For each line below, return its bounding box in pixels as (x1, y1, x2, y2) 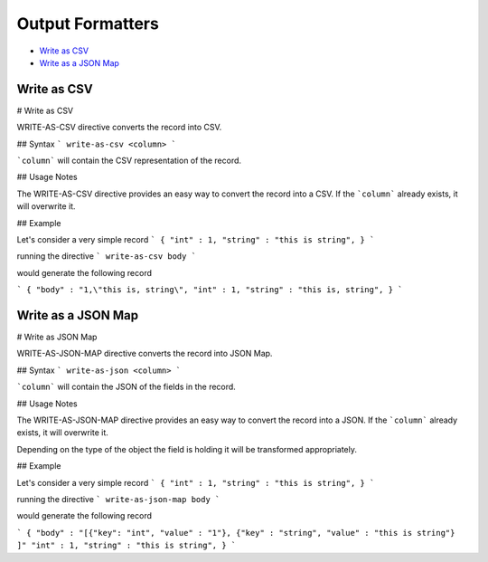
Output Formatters (16, 14, 160, 33)
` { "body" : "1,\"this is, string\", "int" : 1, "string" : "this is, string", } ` (16, 285, 403, 295)
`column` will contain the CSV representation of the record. (16, 155, 242, 167)
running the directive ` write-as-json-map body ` (16, 493, 221, 504)
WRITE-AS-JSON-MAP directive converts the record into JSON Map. (16, 348, 273, 359)
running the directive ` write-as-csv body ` (16, 251, 197, 262)
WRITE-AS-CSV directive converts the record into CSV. (16, 122, 222, 133)
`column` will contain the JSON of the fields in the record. (16, 381, 237, 393)
